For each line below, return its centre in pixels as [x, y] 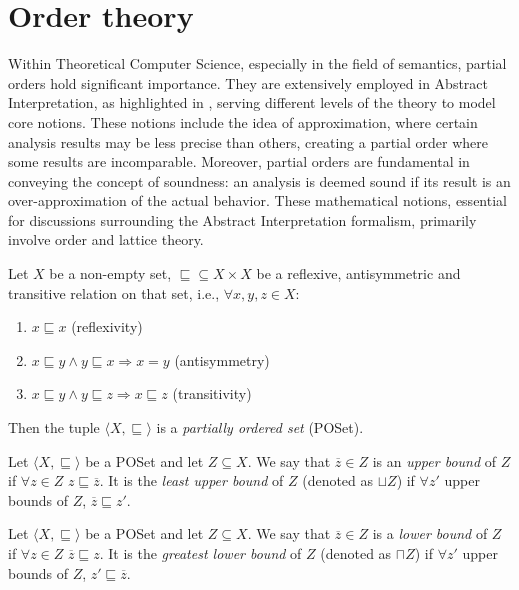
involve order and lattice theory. [106, 239]
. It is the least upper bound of [191, 480]
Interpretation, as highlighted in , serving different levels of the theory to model [252, 102]
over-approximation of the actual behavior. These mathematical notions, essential [257, 200]
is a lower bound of [430, 533]
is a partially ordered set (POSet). [260, 427]
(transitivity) [212, 393]
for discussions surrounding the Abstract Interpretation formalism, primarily [242, 219]
